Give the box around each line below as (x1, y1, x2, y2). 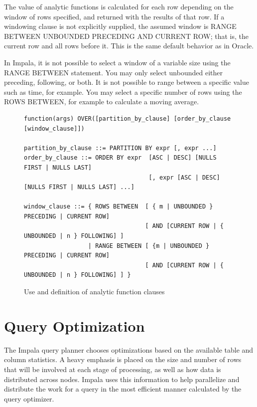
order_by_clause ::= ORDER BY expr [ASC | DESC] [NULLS (24, 154, 217, 162)
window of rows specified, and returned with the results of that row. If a (4, 11, 225, 21)
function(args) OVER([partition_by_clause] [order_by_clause (24, 115, 231, 122)
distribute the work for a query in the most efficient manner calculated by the (4, 384, 242, 394)
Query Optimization (4, 315, 145, 336)
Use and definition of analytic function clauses (24, 286, 165, 297)
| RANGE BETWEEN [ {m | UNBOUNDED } (88, 242, 210, 249)
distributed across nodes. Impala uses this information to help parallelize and (4, 374, 240, 384)
